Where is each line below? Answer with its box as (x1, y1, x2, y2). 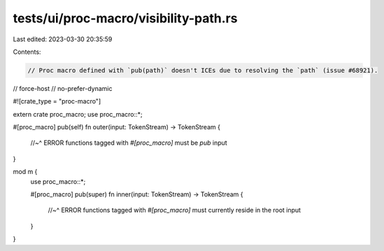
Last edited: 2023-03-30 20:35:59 (13, 35, 113, 43)
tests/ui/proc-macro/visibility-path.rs (13, 10, 238, 26)
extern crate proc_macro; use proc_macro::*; (13, 110, 143, 118)
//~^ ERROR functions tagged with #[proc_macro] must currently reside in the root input (48, 206, 301, 215)
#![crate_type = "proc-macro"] (13, 97, 101, 106)
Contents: (13, 48, 41, 56)
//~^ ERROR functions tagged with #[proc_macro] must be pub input (30, 138, 227, 147)
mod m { (13, 168, 38, 176)
